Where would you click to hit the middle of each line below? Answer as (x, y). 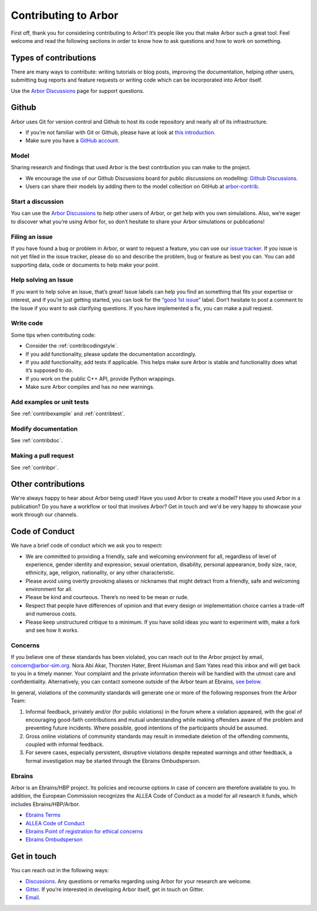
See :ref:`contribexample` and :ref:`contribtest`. (68, 414)
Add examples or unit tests (50, 402)
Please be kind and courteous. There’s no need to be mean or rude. (107, 597)
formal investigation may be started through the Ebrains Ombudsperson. (113, 761)
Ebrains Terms (43, 815)
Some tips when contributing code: (53, 335)
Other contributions (48, 484)
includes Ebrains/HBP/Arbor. (45, 804)
